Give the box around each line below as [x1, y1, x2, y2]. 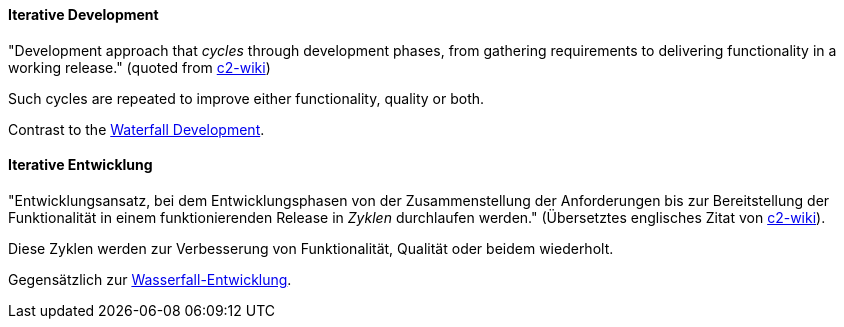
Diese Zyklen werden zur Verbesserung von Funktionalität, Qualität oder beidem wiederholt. [8, 239, 614, 257]
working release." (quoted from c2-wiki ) [8, 58, 271, 76]
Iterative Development [8, 6, 159, 23]
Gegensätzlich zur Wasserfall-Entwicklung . [8, 270, 292, 288]
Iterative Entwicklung [8, 156, 153, 174]
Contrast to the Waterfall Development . [8, 120, 265, 138]
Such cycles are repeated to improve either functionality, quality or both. [8, 89, 485, 107]
